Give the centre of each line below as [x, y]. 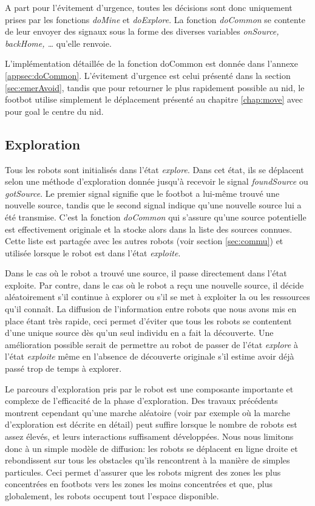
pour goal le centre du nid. [54, 111]
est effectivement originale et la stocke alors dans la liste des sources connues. [149, 229]
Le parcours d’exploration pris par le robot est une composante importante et [149, 388]
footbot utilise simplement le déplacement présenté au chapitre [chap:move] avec [154, 99]
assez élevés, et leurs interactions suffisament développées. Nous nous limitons [149, 436]
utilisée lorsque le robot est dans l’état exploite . [93, 252]
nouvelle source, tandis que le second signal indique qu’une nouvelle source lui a [153, 205]
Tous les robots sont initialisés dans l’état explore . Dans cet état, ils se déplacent [154, 169]
